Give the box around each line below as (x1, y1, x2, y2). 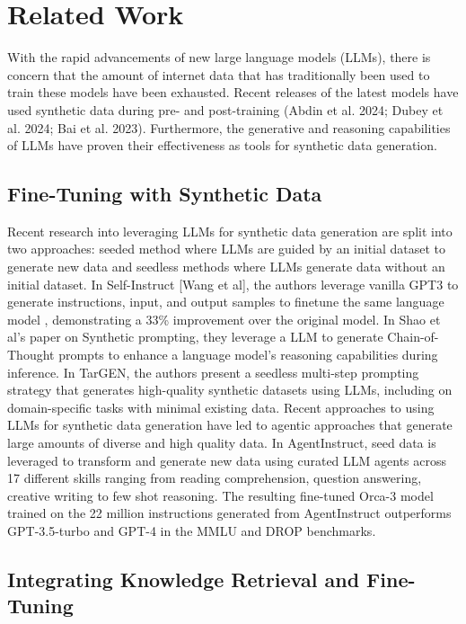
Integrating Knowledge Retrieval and (7, 565, 360, 593)
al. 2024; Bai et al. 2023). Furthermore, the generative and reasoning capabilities (7, 118, 451, 137)
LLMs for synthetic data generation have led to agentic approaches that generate (7, 415, 453, 434)
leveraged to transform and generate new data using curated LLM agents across (7, 450, 447, 469)
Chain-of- (387, 327, 439, 346)
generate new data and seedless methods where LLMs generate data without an (7, 257, 445, 276)
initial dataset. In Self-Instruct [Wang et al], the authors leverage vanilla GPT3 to (7, 274, 459, 293)
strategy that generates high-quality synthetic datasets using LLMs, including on (7, 380, 453, 399)
